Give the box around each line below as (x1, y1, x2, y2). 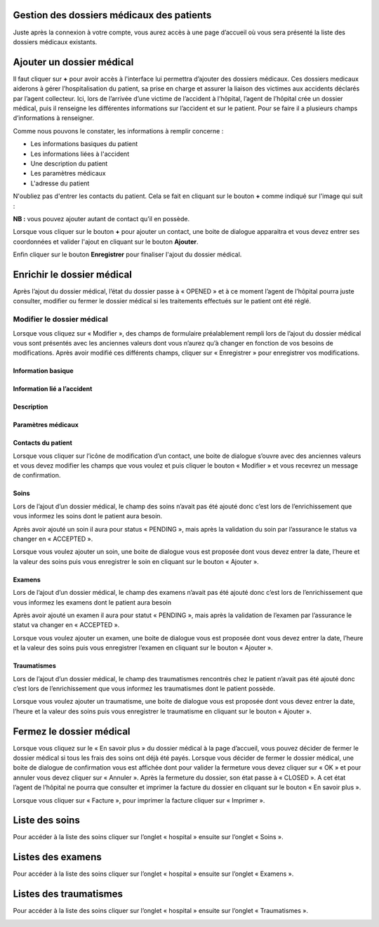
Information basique (13, 367, 74, 375)
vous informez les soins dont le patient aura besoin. (13, 512, 163, 520)
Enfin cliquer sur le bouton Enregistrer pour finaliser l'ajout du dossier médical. (13, 250, 242, 259)
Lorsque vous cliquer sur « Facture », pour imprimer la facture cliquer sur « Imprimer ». (13, 796, 265, 804)
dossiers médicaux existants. (13, 37, 98, 46)
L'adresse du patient (30, 179, 90, 188)
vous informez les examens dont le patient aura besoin (13, 598, 172, 607)
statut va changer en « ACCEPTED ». (13, 621, 120, 629)
